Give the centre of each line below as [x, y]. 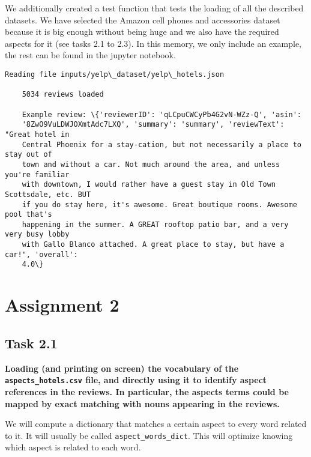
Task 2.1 [31, 343]
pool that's [29, 215]
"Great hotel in [37, 134]
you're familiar [37, 174]
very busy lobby [37, 235]
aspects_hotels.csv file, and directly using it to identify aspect [136, 380]
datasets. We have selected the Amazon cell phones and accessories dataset [143, 20]
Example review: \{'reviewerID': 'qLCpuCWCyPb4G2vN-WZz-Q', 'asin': [162, 114]
